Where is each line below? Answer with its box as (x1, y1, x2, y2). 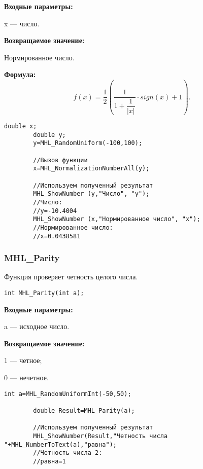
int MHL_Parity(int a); (4, 290, 84, 297)
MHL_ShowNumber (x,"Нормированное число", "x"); (33, 215, 200, 223)
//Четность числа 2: (33, 449, 103, 457)
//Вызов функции (33, 156, 88, 164)
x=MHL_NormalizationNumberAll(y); (33, 165, 150, 172)
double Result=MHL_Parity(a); (33, 407, 135, 414)
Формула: (4, 69, 36, 80)
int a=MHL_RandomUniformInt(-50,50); (4, 390, 131, 398)
